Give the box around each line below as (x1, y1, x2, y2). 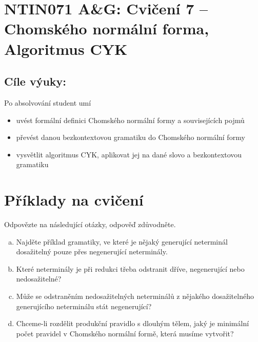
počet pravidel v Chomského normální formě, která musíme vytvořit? (16, 328, 234, 338)
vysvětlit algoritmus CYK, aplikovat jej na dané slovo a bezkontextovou (16, 149, 242, 159)
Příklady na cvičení (4, 189, 144, 210)
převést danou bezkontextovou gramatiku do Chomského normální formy (16, 132, 245, 143)
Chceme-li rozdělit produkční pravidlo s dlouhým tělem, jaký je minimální (16, 318, 249, 329)
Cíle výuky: (4, 73, 67, 89)
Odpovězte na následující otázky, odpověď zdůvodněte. (4, 219, 176, 230)
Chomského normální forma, (4, 18, 209, 39)
